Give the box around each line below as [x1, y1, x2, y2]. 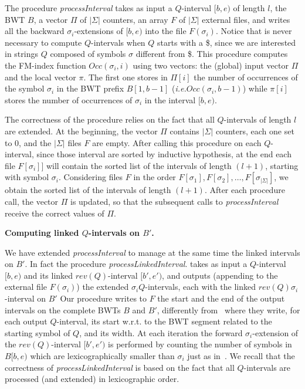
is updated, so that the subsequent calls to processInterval [70, 195, 279, 207]
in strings [5, 48, 38, 60]
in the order [133, 171, 176, 183]
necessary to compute [5, 36, 82, 48]
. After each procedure [204, 184, 285, 196]
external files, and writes [202, 13, 290, 25]
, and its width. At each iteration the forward [79, 326, 243, 339]
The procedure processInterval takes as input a [5, 2, 172, 13]
